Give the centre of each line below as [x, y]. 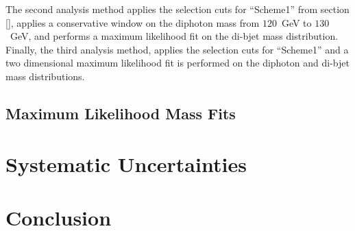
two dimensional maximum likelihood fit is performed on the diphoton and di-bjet [177, 63]
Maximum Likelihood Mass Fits [121, 113]
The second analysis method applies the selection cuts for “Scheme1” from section [177, 9]
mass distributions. [45, 76]
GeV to [296, 22]
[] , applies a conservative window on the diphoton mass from [133, 22]
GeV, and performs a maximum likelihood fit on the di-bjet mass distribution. [174, 36]
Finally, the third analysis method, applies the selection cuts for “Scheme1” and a [177, 49]
